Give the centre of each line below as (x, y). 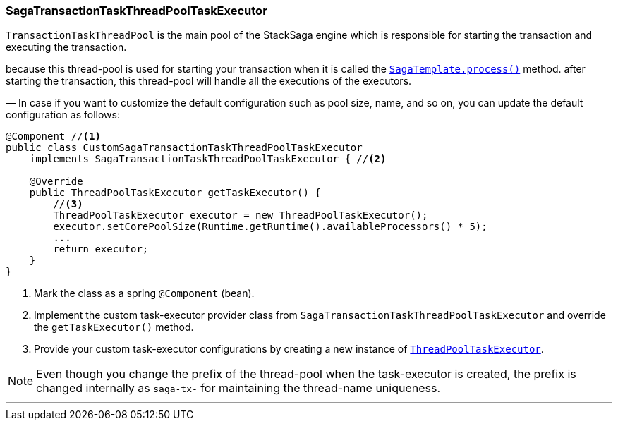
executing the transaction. (66, 47)
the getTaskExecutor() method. (114, 327)
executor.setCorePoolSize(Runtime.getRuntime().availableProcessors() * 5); (270, 227)
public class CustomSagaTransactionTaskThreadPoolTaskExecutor (184, 148)
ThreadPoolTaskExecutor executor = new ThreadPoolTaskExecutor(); (241, 215)
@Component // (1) (53, 136)
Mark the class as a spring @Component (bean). (144, 293)
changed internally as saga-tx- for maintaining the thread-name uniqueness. (238, 388)
